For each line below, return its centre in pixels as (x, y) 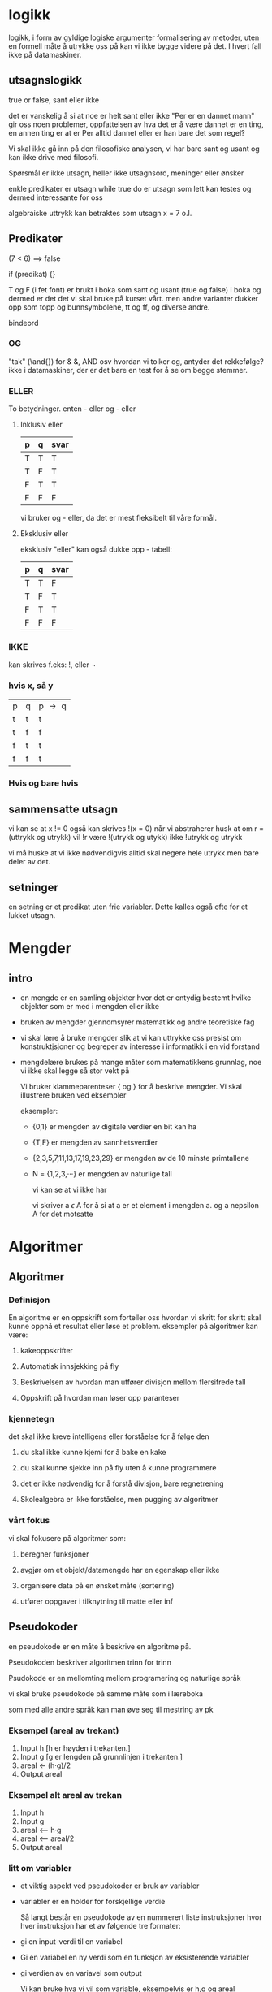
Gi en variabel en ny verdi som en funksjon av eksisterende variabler (135, 1957)
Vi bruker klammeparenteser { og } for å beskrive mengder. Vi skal (131, 1087)
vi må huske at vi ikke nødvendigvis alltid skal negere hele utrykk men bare (134, 853)
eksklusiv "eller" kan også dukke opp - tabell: (96, 549)
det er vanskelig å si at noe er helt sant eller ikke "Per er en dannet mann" (132, 115)
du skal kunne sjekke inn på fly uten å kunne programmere (118, 1468)
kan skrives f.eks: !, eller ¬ (52, 665)
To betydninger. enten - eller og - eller (72, 409)
